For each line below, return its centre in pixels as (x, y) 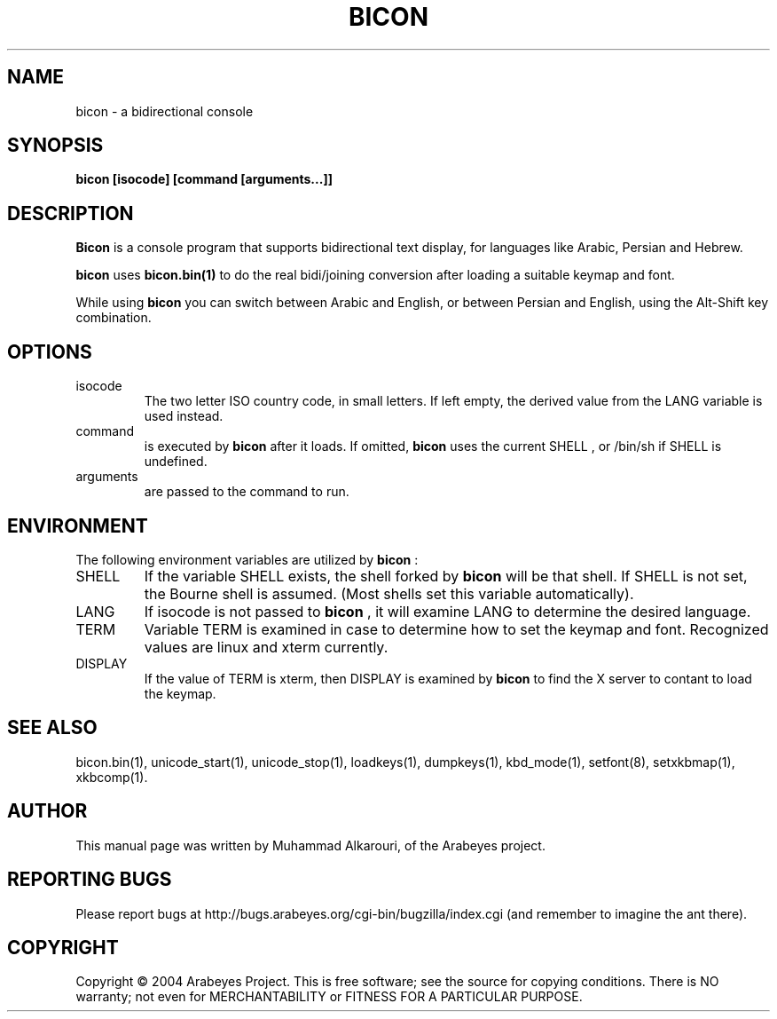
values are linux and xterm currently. (266, 647)
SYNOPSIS (55, 146)
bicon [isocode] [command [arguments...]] (204, 179)
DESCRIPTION (71, 213)
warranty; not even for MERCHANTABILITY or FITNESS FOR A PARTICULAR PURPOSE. (329, 997)
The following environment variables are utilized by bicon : (247, 559)
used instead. (184, 416)
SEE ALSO (52, 728)
